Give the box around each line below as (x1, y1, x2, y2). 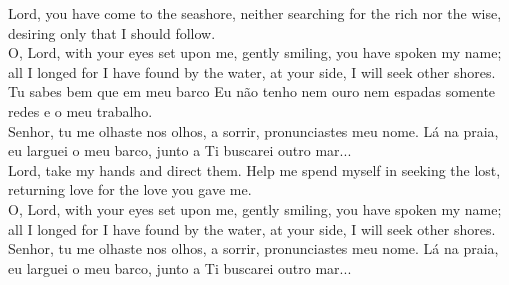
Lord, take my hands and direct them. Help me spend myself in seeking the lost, (8, 159, 501, 180)
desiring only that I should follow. (8, 22, 216, 43)
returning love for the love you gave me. (8, 179, 252, 200)
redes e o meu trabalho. (8, 100, 153, 121)
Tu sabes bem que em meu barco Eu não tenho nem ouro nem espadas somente (8, 81, 496, 102)
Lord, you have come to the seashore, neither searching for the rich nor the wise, (8, 3, 502, 23)
